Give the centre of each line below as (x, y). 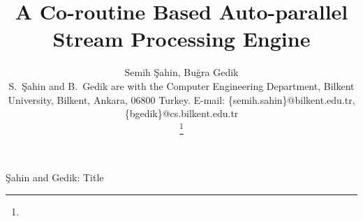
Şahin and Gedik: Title (55, 177)
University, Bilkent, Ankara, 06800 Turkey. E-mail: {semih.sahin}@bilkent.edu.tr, (181, 99)
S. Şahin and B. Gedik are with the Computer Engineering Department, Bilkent (181, 85)
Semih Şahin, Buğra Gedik (181, 72)
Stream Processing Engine (181, 39)
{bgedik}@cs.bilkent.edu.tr (181, 113)
